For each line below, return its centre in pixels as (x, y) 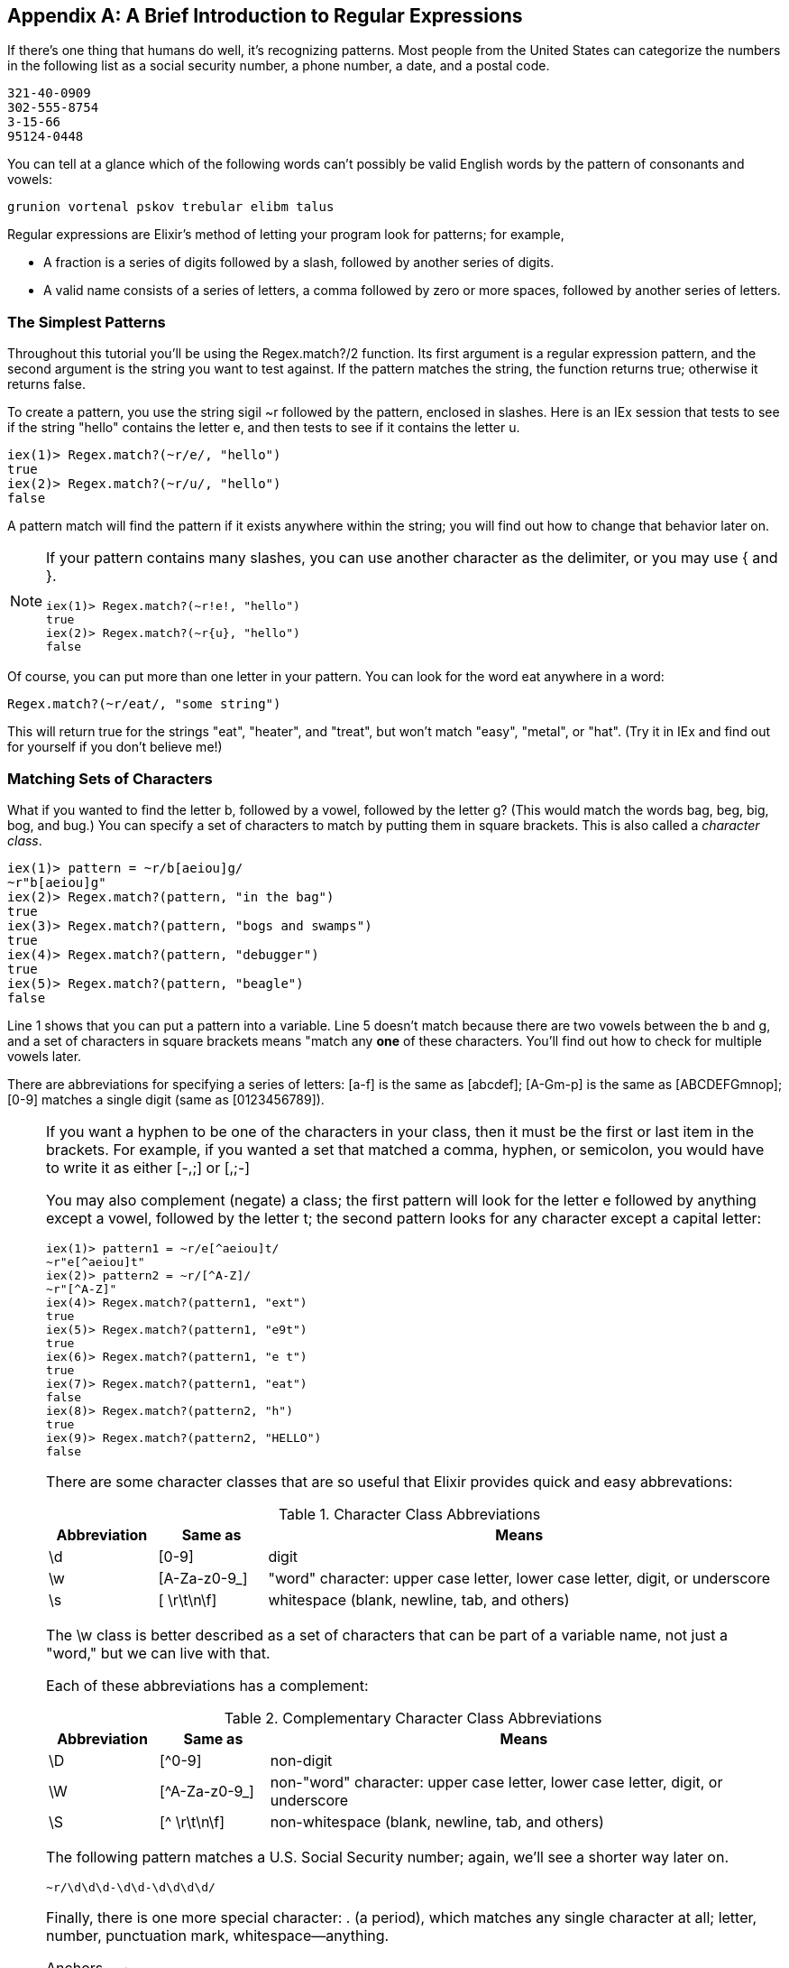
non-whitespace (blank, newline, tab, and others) (437, 1821)
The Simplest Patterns (87, 322)
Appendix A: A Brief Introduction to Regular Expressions (265, 16)
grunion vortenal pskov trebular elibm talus (171, 207)
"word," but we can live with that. (158, 1653)
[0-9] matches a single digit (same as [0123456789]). (166, 1099)
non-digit (301, 1760)
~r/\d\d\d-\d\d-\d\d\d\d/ (131, 1887)
